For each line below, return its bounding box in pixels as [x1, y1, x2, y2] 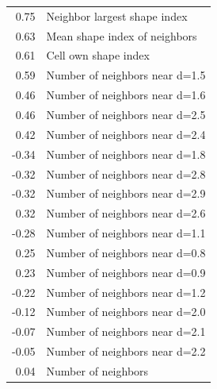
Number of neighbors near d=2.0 [46, 303, 206, 320]
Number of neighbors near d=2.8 [46, 165, 206, 182]
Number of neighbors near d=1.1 [46, 225, 206, 241]
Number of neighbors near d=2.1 [46, 323, 206, 340]
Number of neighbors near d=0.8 [46, 244, 206, 260]
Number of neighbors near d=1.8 [46, 145, 206, 162]
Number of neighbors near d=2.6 [46, 205, 206, 221]
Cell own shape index [46, 47, 150, 64]
